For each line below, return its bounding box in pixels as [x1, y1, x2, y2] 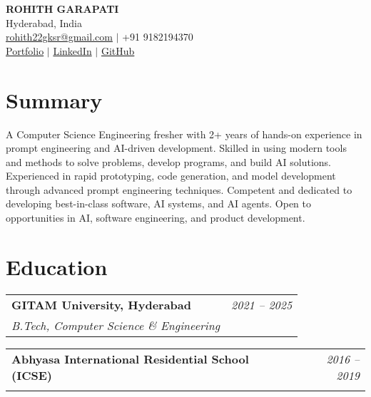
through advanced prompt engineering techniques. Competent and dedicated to [6, 182, 352, 197]
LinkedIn [53, 43, 92, 58]
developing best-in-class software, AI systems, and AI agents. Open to [6, 196, 311, 211]
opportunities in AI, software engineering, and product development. [6, 210, 305, 225]
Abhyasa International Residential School [11, 350, 249, 367]
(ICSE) [11, 366, 52, 383]
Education [6, 252, 108, 281]
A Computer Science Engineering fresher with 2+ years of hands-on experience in [6, 126, 362, 141]
